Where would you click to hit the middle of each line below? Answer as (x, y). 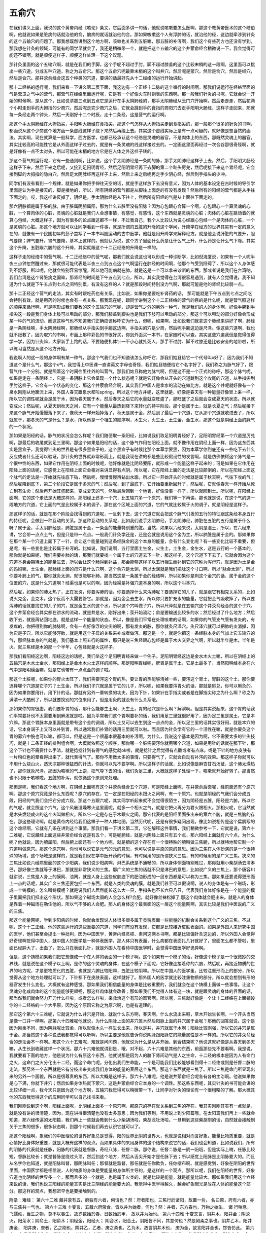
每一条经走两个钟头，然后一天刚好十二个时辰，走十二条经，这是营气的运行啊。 (89, 115)
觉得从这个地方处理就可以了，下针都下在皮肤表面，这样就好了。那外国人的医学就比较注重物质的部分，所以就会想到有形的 (132, 978)
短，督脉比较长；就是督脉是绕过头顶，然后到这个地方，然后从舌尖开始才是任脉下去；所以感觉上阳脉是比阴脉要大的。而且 (132, 1156)
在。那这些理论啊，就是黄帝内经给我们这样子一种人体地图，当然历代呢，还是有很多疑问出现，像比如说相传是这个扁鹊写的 (132, 821)
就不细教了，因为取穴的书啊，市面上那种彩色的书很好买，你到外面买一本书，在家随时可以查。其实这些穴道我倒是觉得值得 (132, 334)
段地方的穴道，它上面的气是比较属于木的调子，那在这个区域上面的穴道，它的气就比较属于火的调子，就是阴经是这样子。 (130, 505)
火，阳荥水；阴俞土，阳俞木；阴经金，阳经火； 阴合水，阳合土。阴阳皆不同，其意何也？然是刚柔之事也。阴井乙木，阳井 (131, 1221)
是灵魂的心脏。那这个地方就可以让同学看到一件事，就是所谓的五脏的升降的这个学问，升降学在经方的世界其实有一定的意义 (132, 227)
